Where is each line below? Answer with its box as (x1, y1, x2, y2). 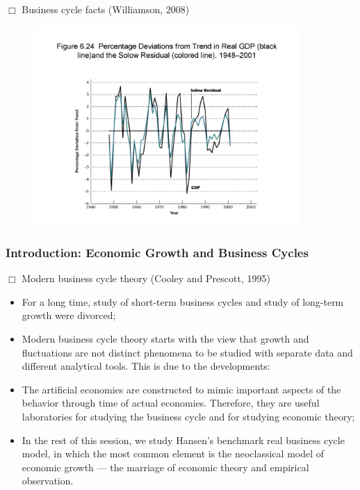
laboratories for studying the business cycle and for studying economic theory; (22, 409, 355, 424)
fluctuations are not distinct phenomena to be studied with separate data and (22, 345, 353, 359)
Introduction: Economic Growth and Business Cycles (6, 243, 309, 261)
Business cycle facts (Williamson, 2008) (22, 2, 190, 16)
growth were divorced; (22, 308, 116, 322)
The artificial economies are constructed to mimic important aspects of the (22, 382, 341, 396)
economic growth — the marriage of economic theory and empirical (22, 459, 309, 474)
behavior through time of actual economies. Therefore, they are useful (22, 395, 320, 410)
